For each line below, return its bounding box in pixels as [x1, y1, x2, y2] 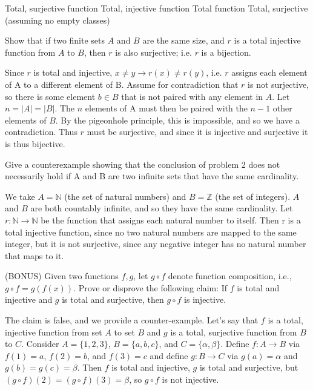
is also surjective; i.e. [115, 45, 192, 58]
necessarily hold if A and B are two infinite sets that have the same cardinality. [5, 170, 299, 182]
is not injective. [162, 373, 219, 386]
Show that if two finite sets [5, 34, 105, 47]
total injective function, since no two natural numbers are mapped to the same [5, 225, 297, 238]
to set [114, 325, 135, 338]
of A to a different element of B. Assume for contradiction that [5, 78, 239, 90]
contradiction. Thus [5, 125, 77, 138]
